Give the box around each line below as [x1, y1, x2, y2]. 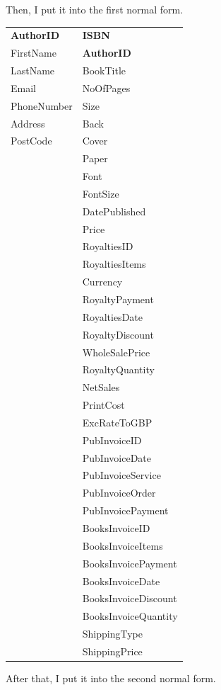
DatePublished [82, 203, 146, 218]
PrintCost [82, 397, 125, 412]
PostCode [11, 133, 52, 148]
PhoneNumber [11, 98, 73, 113]
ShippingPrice [82, 643, 143, 658]
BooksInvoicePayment [82, 555, 177, 570]
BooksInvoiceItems [82, 538, 163, 553]
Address [11, 115, 45, 130]
